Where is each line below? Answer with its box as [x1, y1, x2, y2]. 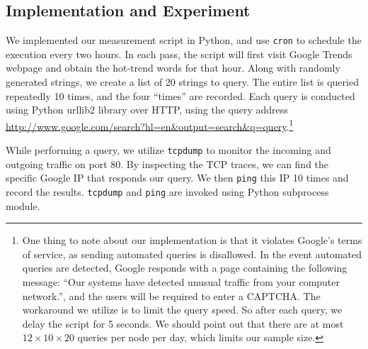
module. [6, 198, 40, 213]
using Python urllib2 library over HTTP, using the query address [6, 102, 288, 117]
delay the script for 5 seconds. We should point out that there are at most [22, 316, 344, 331]
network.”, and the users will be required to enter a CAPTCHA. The [22, 288, 321, 303]
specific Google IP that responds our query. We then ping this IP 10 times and [6, 170, 349, 185]
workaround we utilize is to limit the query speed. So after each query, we [22, 302, 343, 317]
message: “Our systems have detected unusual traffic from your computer [22, 275, 340, 289]
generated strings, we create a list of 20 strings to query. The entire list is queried [6, 74, 359, 89]
